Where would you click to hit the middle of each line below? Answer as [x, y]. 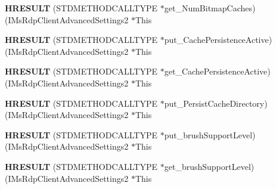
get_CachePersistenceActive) [217, 71]
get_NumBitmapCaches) [210, 8]
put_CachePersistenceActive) [218, 40]
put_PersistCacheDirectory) [216, 103]
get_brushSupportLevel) [209, 166]
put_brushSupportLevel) [210, 134]
